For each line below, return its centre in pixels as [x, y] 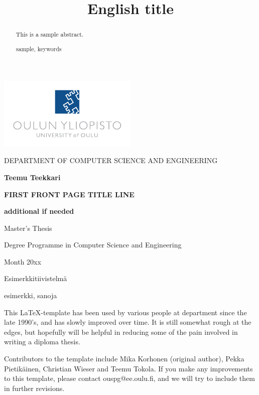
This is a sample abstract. [50, 34]
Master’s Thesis [28, 228]
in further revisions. [34, 388]
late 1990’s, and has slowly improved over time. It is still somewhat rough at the [128, 322]
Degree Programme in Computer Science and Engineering [93, 245]
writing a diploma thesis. [42, 342]
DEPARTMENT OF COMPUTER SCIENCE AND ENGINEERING [111, 160]
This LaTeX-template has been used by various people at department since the [125, 312]
